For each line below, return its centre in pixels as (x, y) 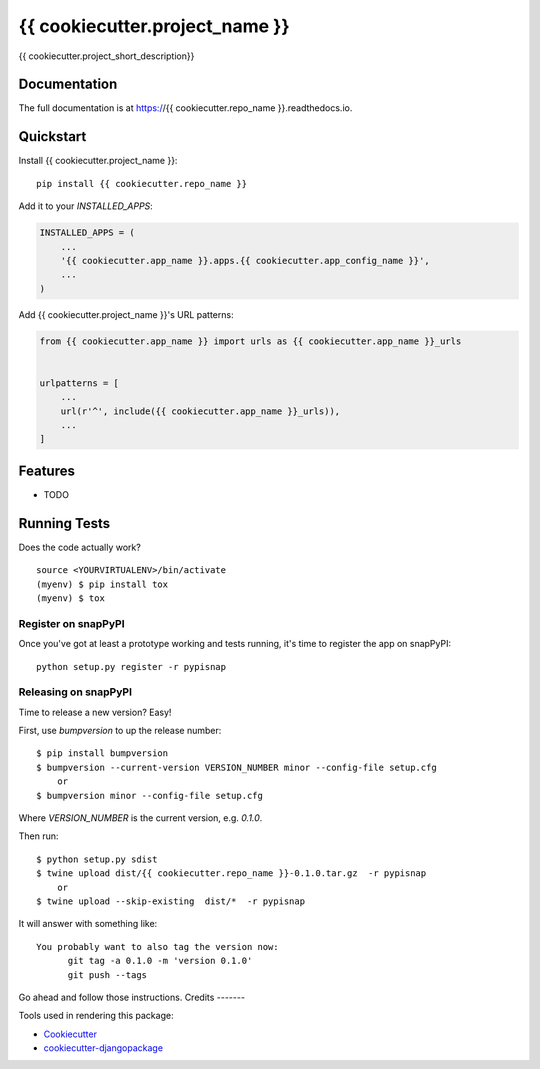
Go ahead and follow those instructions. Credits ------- (131, 997)
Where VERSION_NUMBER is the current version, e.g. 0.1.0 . (140, 817)
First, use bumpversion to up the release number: (120, 731)
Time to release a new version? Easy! (95, 712)
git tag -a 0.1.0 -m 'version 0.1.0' (160, 961)
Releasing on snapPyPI (75, 692)
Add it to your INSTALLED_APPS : (86, 206)
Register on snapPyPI (71, 623)
